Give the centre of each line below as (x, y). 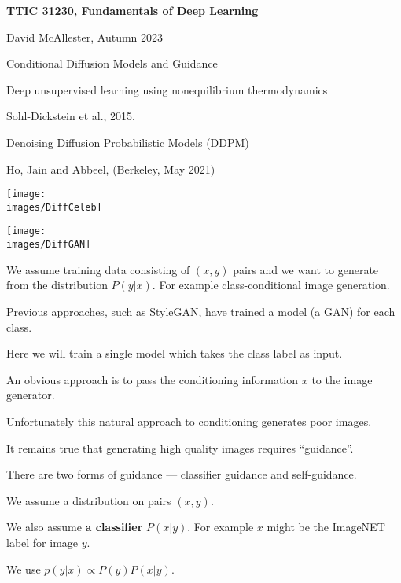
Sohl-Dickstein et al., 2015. (71, 116)
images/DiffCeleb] (54, 207)
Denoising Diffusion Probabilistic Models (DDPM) (128, 142)
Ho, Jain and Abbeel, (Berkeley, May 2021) (111, 169)
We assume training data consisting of (98, 269)
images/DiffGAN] (49, 245)
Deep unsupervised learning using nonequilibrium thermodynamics (167, 89)
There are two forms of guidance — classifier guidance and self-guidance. (182, 474)
